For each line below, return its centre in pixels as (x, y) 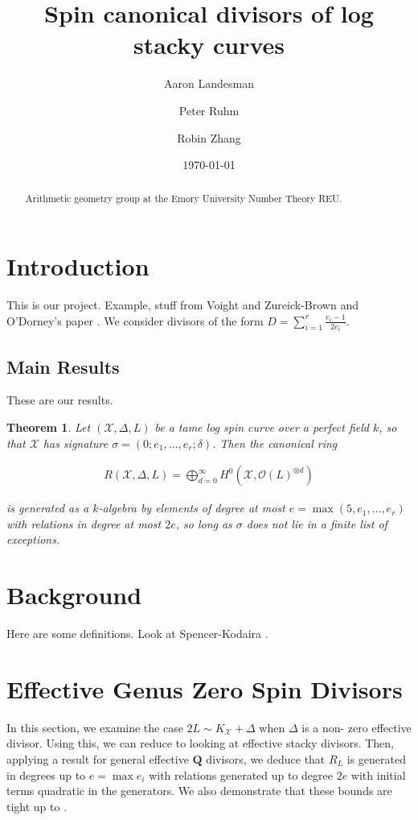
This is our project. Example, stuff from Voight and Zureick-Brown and (182, 305)
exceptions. (33, 539)
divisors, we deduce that (266, 758)
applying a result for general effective (98, 758)
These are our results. (60, 400)
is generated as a (48, 508)
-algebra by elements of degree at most (192, 508)
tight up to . (37, 806)
